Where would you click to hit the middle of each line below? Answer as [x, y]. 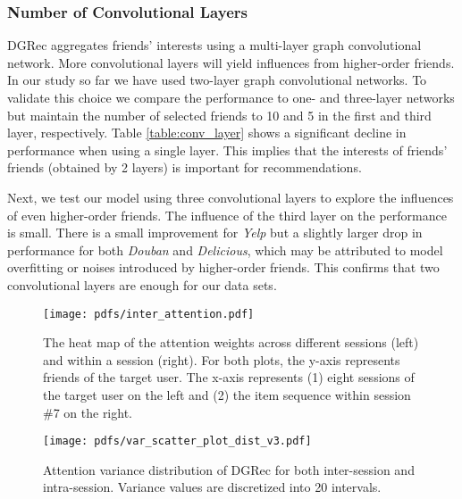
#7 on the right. [88, 412]
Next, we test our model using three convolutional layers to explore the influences [231, 197]
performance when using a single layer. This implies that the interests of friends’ [227, 150]
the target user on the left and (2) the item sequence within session [227, 394]
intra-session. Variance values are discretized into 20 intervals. [212, 487]
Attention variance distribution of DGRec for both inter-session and [229, 469]
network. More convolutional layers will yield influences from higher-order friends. [231, 62]
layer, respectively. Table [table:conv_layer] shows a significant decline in [207, 133]
